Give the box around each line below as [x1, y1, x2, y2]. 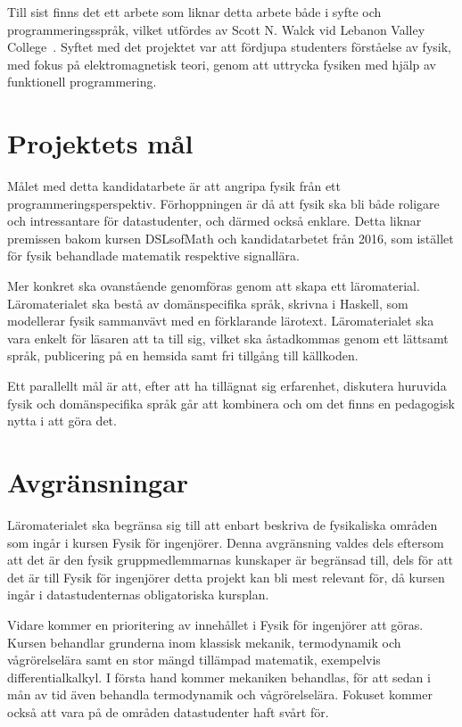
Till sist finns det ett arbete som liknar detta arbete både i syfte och [7, 3, 382, 21]
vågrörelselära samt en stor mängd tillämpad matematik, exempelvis [7, 650, 381, 669]
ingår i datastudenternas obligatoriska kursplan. [7, 585, 269, 604]
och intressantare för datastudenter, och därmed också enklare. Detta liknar [7, 211, 422, 230]
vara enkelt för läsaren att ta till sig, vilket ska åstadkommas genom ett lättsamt [7, 328, 449, 347]
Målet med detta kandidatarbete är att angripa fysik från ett [7, 177, 341, 195]
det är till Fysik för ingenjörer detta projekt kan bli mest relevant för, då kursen [7, 567, 445, 586]
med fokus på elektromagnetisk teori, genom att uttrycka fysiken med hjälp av [7, 54, 437, 73]
